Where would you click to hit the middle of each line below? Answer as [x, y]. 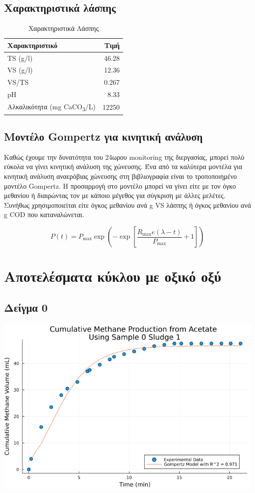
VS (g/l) [20, 70]
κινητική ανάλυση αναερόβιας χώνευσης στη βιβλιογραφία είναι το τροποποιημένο [121, 176]
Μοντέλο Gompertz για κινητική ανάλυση [103, 136]
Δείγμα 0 [26, 307]
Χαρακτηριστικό [33, 45]
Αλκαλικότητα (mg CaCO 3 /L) [52, 107]
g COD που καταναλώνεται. [44, 214]
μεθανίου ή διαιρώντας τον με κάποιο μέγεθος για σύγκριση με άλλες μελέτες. [115, 195]
